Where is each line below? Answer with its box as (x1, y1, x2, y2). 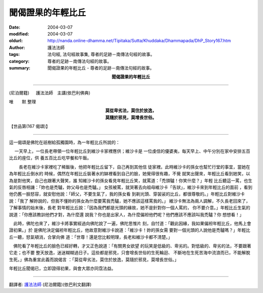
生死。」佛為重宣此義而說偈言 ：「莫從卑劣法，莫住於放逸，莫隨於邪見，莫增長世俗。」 (9, 257, 179, 262)
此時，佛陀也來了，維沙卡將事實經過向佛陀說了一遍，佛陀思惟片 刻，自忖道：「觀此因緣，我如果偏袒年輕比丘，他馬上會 (13, 220, 251, 226)
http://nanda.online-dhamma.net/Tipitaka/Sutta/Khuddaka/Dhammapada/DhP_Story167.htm (47, 38, 231, 44)
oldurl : (9, 38, 23, 44)
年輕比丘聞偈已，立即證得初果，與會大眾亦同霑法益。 (9, 265, 116, 272)
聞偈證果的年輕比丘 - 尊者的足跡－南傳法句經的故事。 (47, 65, 154, 70)
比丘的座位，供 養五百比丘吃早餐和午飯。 (9, 155, 92, 161)
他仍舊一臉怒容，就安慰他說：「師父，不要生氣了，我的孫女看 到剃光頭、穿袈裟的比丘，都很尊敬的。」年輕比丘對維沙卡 (9, 191, 245, 197)
